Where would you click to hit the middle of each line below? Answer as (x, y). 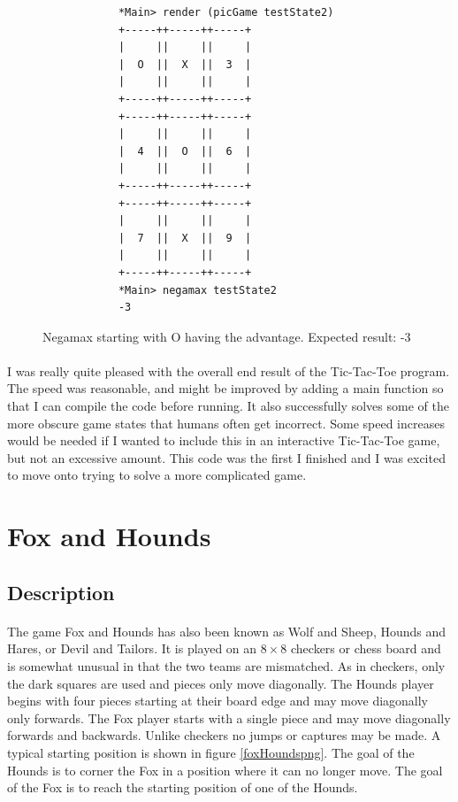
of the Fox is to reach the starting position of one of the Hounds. (183, 787)
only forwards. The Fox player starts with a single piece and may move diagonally (229, 717)
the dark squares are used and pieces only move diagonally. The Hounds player (221, 683)
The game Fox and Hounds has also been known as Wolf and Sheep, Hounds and (227, 631)
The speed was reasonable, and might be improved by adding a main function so (225, 388)
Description (61, 592)
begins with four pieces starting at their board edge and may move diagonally (218, 701)
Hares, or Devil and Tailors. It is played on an (132, 648)
